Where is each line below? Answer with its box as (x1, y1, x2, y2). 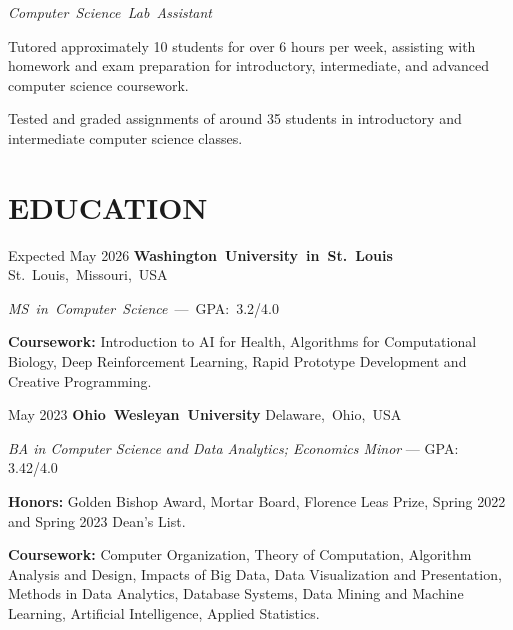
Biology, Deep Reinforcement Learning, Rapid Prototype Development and (8, 351, 467, 372)
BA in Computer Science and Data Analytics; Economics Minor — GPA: (8, 437, 459, 458)
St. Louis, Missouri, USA (8, 264, 168, 285)
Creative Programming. (8, 370, 152, 391)
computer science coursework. (8, 74, 189, 95)
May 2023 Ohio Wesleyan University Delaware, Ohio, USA (8, 404, 402, 425)
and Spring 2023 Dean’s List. (8, 510, 186, 531)
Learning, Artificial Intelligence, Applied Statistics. (8, 603, 320, 623)
